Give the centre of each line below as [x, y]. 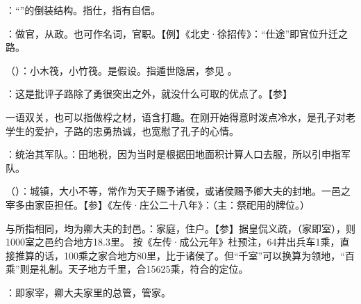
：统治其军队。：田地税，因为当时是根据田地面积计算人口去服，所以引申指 [173, 154]
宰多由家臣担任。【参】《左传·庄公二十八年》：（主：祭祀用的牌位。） [158, 204]
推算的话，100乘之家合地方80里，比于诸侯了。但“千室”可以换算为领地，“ [180, 255]
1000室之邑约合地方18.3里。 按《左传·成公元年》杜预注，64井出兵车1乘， [173, 242]
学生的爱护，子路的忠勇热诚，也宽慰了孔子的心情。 [122, 130]
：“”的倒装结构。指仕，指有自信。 [83, 10]
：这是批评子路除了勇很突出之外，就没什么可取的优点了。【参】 [149, 94]
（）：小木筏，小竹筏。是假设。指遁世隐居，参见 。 [121, 70]
